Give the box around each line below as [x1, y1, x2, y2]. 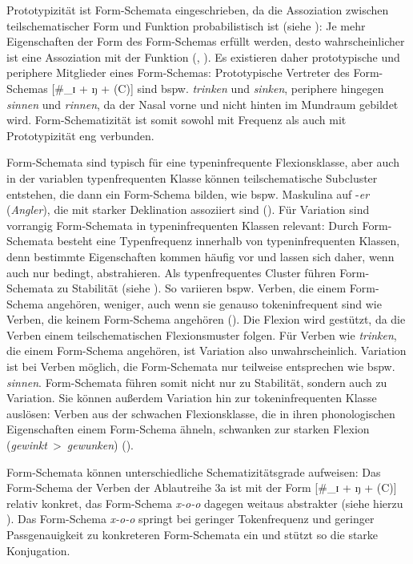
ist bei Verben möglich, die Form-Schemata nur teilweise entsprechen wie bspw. [6, 358, 395, 375]
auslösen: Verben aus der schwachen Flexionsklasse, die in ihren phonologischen [6, 405, 395, 421]
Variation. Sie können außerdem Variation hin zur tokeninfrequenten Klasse [6, 389, 377, 406]
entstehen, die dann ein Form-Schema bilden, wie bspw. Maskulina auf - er [6, 185, 370, 202]
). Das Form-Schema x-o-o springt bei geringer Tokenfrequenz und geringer [6, 510, 375, 527]
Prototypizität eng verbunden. [6, 127, 154, 143]
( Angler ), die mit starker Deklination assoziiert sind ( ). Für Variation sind [6, 201, 370, 218]
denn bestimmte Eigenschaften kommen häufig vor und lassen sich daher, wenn [6, 248, 395, 264]
